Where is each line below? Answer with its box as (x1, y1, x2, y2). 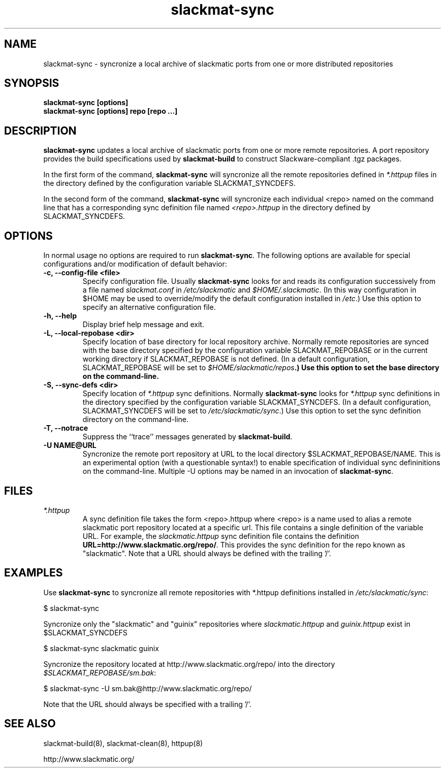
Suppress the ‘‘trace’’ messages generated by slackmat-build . (82, 432, 293, 441)
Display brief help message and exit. (82, 320, 204, 329)
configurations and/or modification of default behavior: (43, 260, 227, 269)
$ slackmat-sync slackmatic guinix (43, 644, 159, 653)
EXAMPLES (4, 566, 63, 580)
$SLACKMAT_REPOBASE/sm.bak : (43, 668, 156, 677)
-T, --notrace (43, 424, 88, 433)
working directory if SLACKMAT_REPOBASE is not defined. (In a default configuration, (82, 355, 370, 364)
